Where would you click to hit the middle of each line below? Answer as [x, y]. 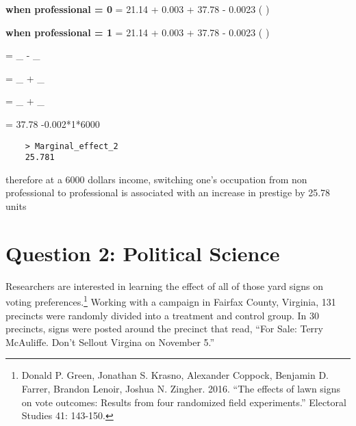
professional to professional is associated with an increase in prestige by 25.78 [168, 192]
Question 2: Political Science [143, 253]
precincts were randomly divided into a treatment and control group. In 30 [163, 315]
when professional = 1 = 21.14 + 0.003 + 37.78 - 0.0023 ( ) [138, 32]
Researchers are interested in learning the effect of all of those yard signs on [165, 285]
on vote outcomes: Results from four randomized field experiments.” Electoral [184, 402]
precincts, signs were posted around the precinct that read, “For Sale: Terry [164, 329]
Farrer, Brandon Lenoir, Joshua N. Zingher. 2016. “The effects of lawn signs [181, 388]
